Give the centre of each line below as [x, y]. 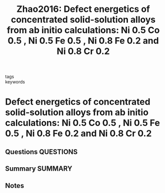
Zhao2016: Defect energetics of [83, 9]
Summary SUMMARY [39, 169]
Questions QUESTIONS [41, 152]
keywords [15, 82]
